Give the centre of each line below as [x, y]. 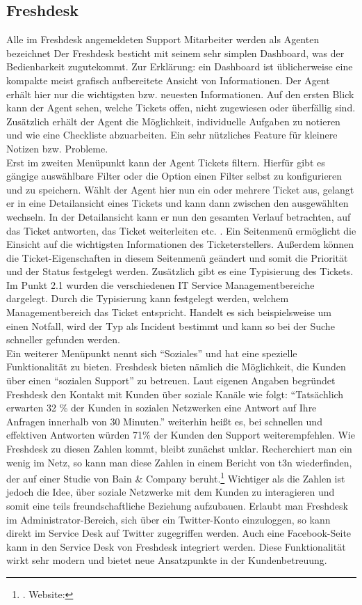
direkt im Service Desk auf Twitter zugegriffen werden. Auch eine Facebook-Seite [179, 533]
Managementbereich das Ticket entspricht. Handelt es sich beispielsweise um [169, 312]
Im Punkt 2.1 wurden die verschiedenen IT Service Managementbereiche [161, 284]
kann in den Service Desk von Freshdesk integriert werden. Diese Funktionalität [176, 546]
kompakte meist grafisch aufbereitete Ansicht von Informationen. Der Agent [168, 80]
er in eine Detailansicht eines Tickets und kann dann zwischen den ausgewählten [178, 203]
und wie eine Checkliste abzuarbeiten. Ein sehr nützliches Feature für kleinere [172, 135]
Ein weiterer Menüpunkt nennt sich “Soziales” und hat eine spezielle [152, 353]
